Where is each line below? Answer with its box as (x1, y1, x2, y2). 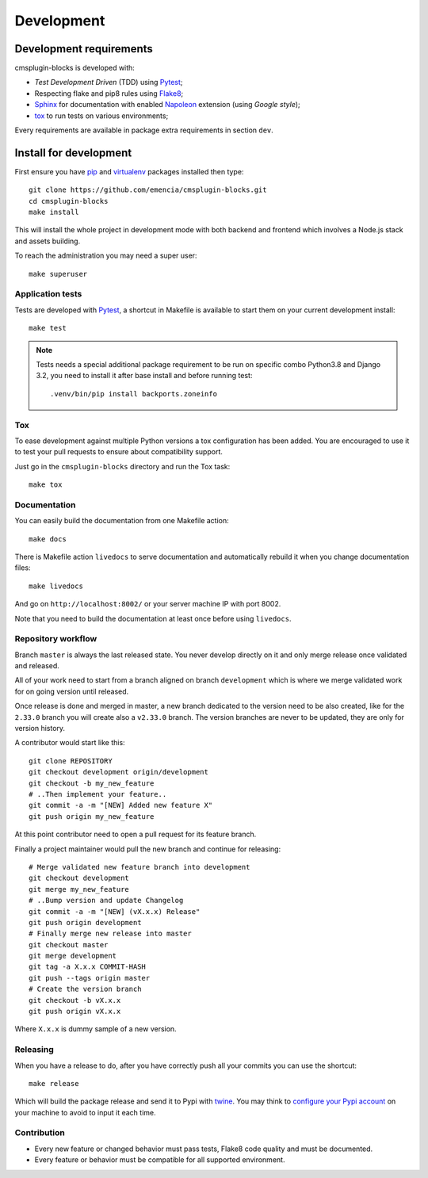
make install (29, 208, 79, 217)
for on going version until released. (14, 687, 129, 696)
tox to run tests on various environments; (34, 111, 169, 120)
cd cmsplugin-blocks (29, 197, 109, 205)
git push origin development (29, 918, 142, 927)
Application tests (14, 289, 82, 300)
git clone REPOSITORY (29, 756, 113, 765)
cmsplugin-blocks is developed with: (14, 63, 135, 73)
